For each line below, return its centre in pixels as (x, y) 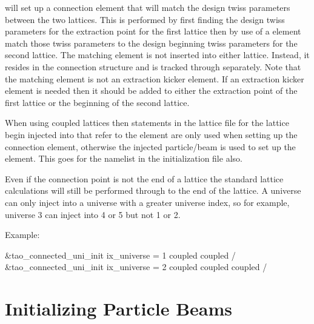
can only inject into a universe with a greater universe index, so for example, (147, 202)
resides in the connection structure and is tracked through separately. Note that (153, 66)
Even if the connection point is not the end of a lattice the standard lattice (144, 178)
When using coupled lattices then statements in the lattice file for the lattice (147, 123)
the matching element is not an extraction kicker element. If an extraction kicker (155, 78)
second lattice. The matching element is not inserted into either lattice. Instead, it (157, 55)
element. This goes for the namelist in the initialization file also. (124, 158)
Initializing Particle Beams (119, 309)
